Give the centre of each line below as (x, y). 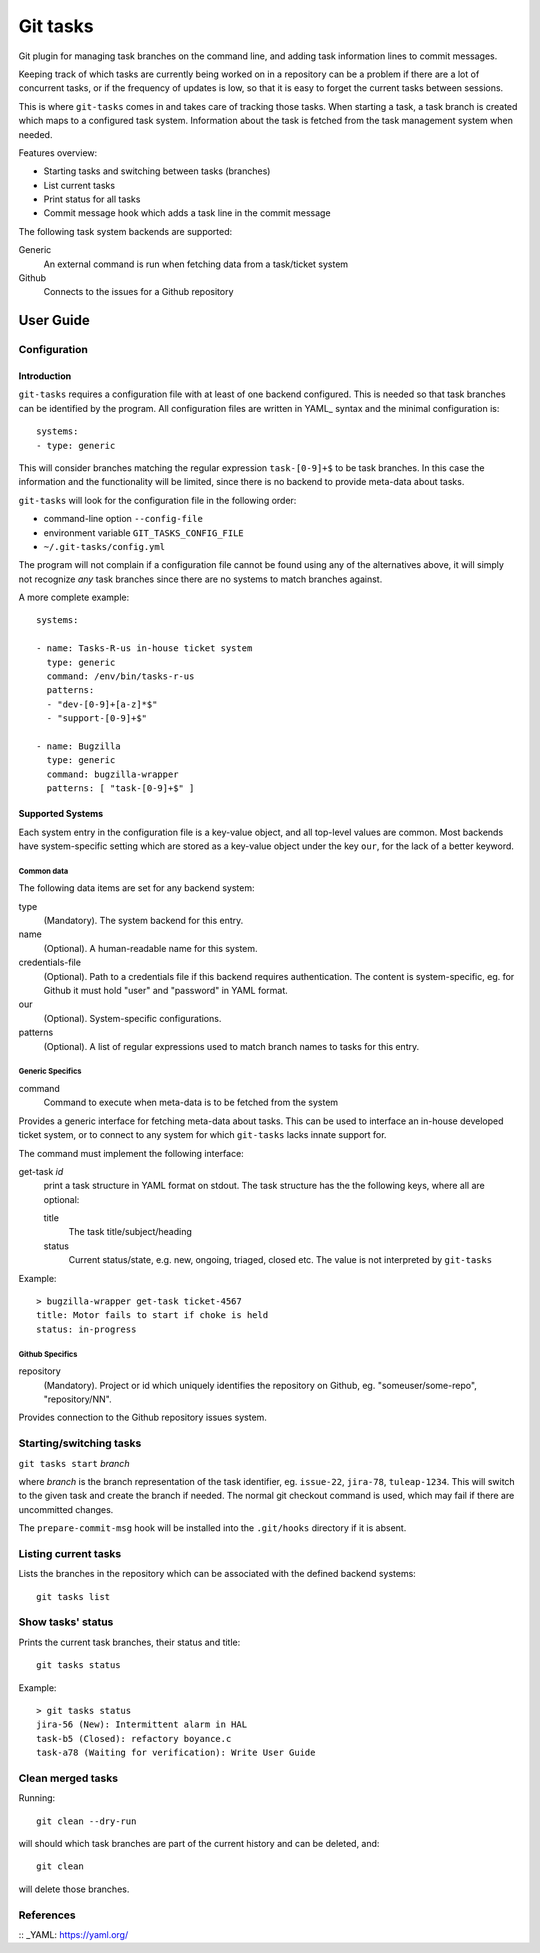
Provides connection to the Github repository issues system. (142, 1417)
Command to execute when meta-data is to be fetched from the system (191, 1102)
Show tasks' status (66, 1622)
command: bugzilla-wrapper (112, 774)
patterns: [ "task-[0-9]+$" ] (120, 788)
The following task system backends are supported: (125, 231)
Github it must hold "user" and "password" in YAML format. (166, 991)
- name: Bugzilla (78, 746)
